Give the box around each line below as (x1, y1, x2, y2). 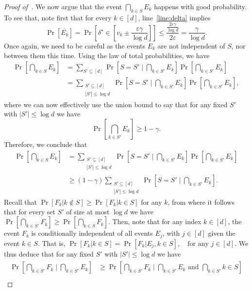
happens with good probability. (154, 1, 247, 11)
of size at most (66, 206, 110, 216)
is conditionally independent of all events (31, 228, 153, 238)
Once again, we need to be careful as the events (4, 40, 146, 50)
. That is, (37, 238, 66, 248)
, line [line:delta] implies (138, 12, 211, 22)
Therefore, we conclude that (4, 139, 87, 149)
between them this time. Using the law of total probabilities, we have (4, 50, 210, 60)
